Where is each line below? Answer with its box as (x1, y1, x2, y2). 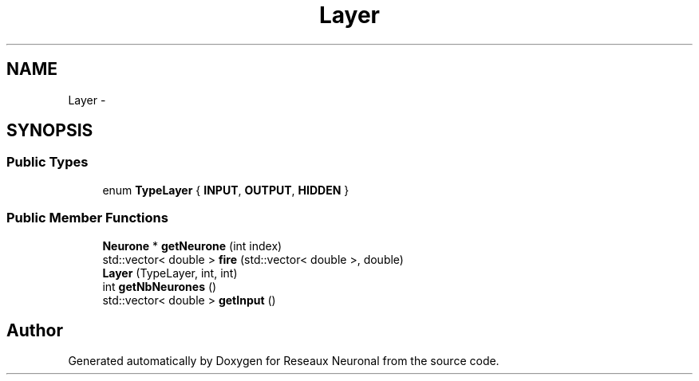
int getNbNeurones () (102, 279, 217, 293)
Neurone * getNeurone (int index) (102, 238, 282, 253)
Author (6, 320, 63, 340)
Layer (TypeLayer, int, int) (102, 265, 238, 280)
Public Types (6, 154, 89, 171)
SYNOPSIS (6, 120, 93, 141)
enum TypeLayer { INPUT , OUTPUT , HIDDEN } (102, 183, 349, 197)
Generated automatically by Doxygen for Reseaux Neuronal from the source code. (68, 354, 500, 368)
